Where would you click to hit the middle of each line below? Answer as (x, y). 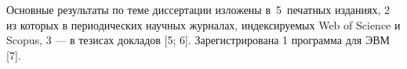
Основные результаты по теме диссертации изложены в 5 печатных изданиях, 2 (198, 9)
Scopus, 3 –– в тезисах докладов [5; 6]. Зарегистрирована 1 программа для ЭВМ (198, 40)
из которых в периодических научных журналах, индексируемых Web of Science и (203, 24)
